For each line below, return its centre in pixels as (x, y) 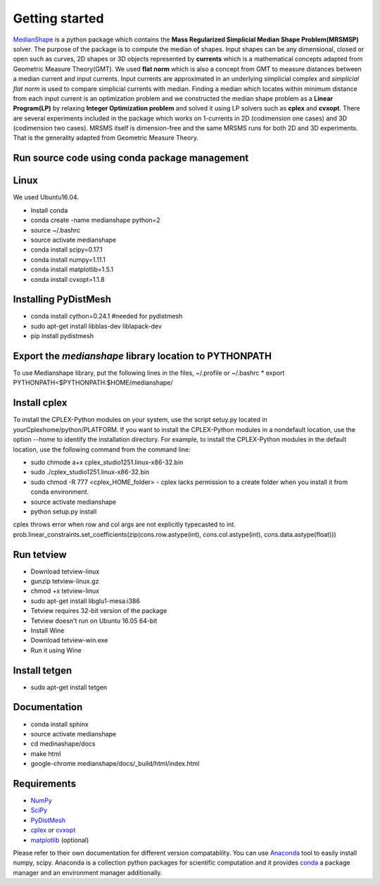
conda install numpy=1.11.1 (68, 259)
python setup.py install (64, 512)
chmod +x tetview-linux (65, 591)
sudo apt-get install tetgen (69, 687)
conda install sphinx (59, 724)
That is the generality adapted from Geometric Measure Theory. (106, 138)
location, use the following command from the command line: (102, 449)
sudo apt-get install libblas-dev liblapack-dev (96, 326)
